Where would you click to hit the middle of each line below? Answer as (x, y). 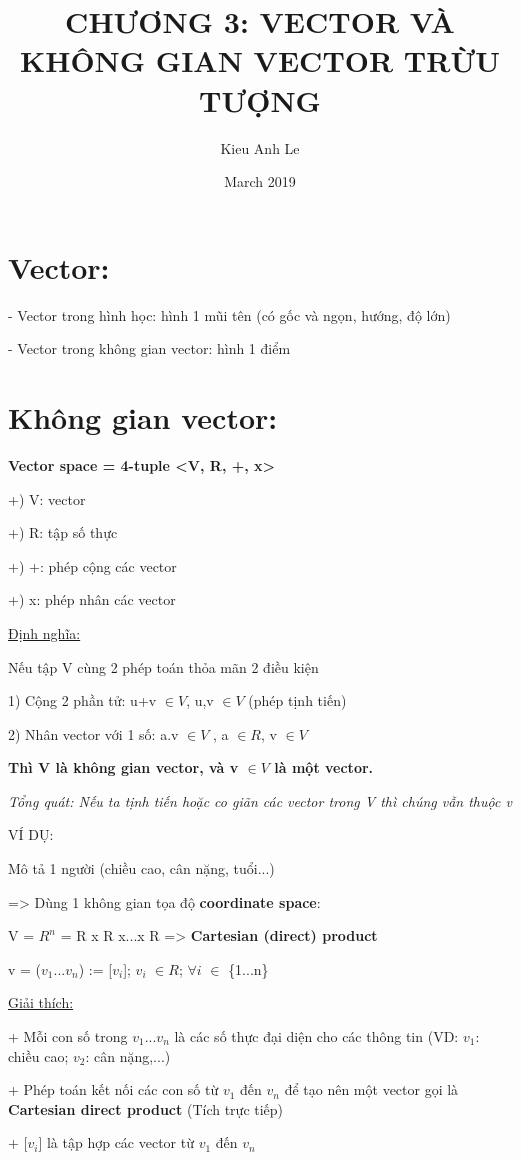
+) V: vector (47, 498)
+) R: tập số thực (63, 532)
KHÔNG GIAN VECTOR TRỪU (259, 60)
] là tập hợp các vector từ (116, 1142)
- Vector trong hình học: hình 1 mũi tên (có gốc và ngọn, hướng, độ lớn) (229, 314)
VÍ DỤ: (31, 834)
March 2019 (260, 181)
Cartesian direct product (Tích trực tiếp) (146, 1108)
